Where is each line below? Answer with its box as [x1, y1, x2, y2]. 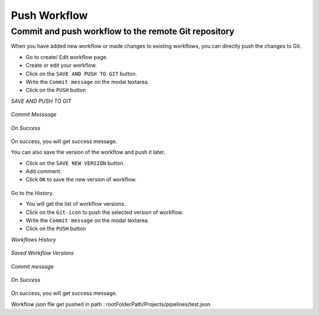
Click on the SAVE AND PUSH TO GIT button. [25, 70, 138, 77]
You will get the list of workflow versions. [25, 200, 126, 207]
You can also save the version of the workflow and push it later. [11, 148, 165, 156]
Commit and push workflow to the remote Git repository [11, 26, 235, 37]
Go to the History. [11, 189, 54, 196]
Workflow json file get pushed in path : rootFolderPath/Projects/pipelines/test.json [11, 300, 211, 307]
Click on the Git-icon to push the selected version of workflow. [25, 209, 183, 216]
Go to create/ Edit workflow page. [25, 53, 108, 60]
